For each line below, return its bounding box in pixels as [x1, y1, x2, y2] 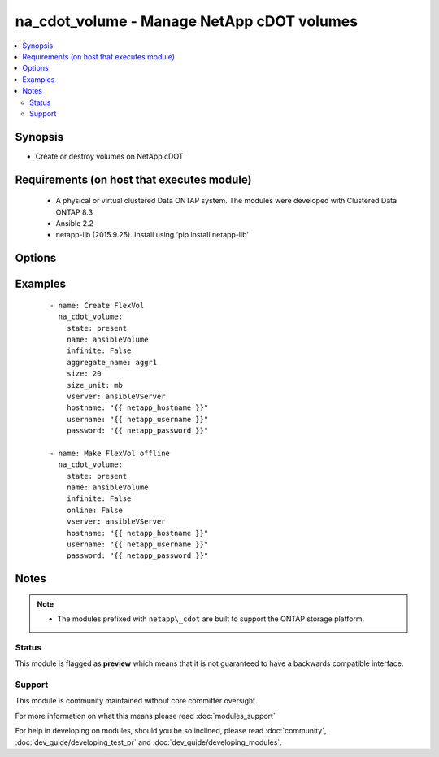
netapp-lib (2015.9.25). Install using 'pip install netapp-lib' [55, 230, 250, 240]
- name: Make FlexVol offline [50, 448, 171, 458]
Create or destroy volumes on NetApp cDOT [35, 151, 184, 161]
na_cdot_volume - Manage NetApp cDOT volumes [15, 12, 358, 30]
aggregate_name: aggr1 [66, 358, 158, 367]
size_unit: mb [66, 381, 124, 389]
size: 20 [66, 369, 102, 378]
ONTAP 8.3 [55, 207, 93, 217]
